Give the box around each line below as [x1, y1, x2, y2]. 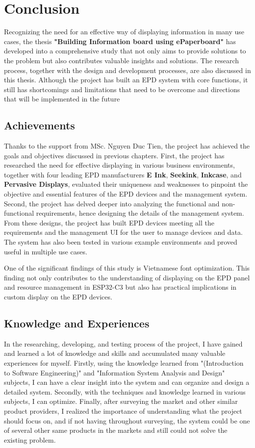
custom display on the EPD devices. [4, 291, 112, 301]
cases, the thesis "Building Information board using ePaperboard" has [4, 36, 236, 46]
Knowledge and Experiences [4, 315, 150, 330]
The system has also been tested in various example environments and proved [4, 237, 237, 247]
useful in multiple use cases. [4, 246, 87, 256]
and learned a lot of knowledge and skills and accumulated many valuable [4, 348, 226, 358]
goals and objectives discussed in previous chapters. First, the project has [4, 150, 225, 160]
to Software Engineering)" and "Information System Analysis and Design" [4, 367, 225, 377]
